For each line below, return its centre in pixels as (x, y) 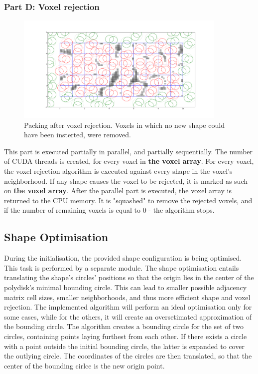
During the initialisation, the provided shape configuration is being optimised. (123, 258)
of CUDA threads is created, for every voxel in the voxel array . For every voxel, (129, 161)
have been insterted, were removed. (77, 135)
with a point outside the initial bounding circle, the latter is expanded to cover (124, 346)
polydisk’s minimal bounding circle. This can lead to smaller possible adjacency (126, 287)
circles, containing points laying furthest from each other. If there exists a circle (126, 336)
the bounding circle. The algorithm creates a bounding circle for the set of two (124, 326)
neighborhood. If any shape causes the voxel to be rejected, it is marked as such (126, 181)
